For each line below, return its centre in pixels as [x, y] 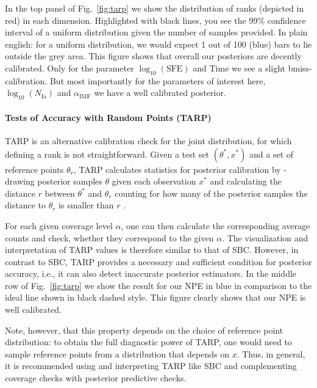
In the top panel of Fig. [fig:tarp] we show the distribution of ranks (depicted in [155, 8]
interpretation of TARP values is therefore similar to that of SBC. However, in [152, 250]
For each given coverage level [59, 225]
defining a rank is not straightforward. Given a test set [107, 154]
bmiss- [300, 68]
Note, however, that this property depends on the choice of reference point [144, 330]
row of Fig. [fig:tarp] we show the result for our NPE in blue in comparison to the [158, 285]
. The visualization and [265, 237]
